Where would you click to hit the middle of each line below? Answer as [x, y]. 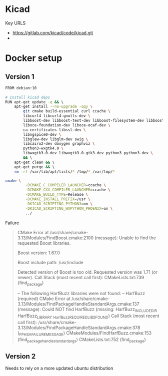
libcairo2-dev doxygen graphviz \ [59, 144]
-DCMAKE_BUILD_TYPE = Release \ [57, 195]
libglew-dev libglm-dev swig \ [56, 139]
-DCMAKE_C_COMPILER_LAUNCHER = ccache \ [66, 185]
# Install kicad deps [28, 97]
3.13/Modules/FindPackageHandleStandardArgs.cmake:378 [79, 328]
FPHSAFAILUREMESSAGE [41, 335]
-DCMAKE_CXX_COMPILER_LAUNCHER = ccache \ [68, 190]
